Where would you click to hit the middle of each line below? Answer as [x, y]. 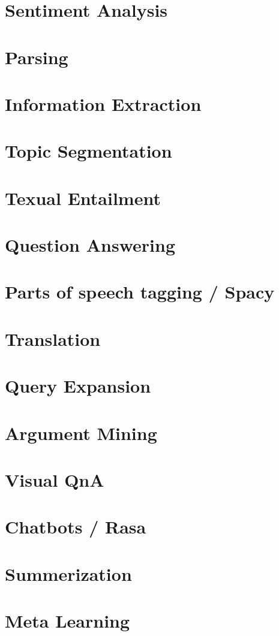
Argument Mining [81, 432]
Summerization [68, 573]
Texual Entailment [83, 198]
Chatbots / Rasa [76, 527]
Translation [53, 338]
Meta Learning [67, 621]
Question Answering [90, 245]
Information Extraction [103, 103]
